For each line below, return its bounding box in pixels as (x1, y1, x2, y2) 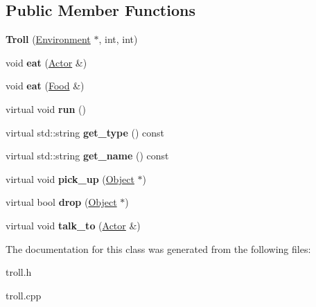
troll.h (6, 265, 32, 279)
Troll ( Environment (6, 32, 91, 46)
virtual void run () (6, 101, 86, 116)
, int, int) (98, 32, 138, 46)
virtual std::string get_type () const (6, 125, 164, 139)
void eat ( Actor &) (6, 55, 87, 69)
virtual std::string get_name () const (6, 148, 169, 163)
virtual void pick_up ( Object (6, 171, 134, 186)
